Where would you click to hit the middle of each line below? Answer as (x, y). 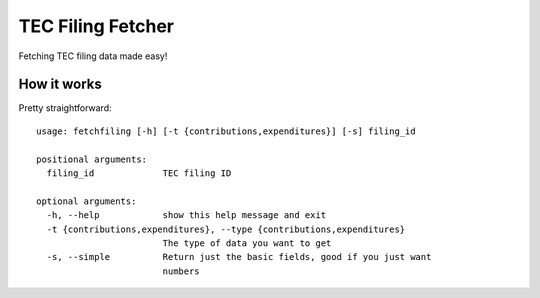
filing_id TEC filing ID (139, 173)
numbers (181, 271)
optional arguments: (86, 201)
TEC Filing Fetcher (96, 26)
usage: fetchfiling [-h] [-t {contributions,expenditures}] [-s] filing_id (226, 131)
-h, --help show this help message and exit (186, 215)
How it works (60, 84)
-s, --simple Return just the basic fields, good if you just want (239, 257)
